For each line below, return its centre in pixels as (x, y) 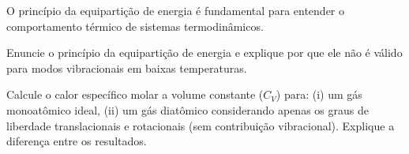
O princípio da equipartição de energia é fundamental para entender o (176, 10)
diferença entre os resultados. (77, 141)
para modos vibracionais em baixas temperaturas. (127, 68)
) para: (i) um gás (319, 94)
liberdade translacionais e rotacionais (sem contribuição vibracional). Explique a (201, 125)
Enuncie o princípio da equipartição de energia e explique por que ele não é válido (204, 53)
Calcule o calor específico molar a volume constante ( (135, 94)
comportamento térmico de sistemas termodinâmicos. (135, 26)
